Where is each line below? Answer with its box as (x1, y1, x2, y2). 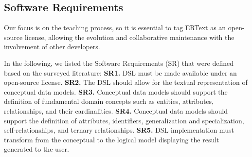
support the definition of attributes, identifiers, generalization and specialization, (4, 115, 244, 125)
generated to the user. (4, 144, 69, 154)
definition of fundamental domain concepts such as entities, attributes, (4, 96, 214, 106)
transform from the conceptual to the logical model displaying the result (4, 134, 219, 144)
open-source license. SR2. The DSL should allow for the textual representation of (4, 77, 248, 87)
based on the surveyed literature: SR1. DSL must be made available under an (4, 67, 237, 78)
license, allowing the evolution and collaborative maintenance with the (24, 32, 234, 42)
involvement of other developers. (4, 41, 100, 52)
